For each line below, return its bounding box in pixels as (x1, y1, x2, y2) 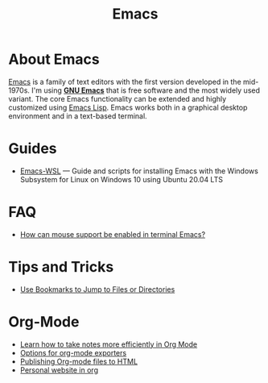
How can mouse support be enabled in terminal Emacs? (19, 229, 206, 239)
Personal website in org (19, 364, 99, 375)
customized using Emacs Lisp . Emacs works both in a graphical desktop (8, 102, 248, 112)
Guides (8, 139, 58, 158)
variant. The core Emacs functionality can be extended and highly (8, 94, 227, 103)
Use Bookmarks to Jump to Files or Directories (19, 284, 175, 294)
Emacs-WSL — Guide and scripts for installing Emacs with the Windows (19, 166, 259, 176)
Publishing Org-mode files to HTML (19, 356, 138, 366)
